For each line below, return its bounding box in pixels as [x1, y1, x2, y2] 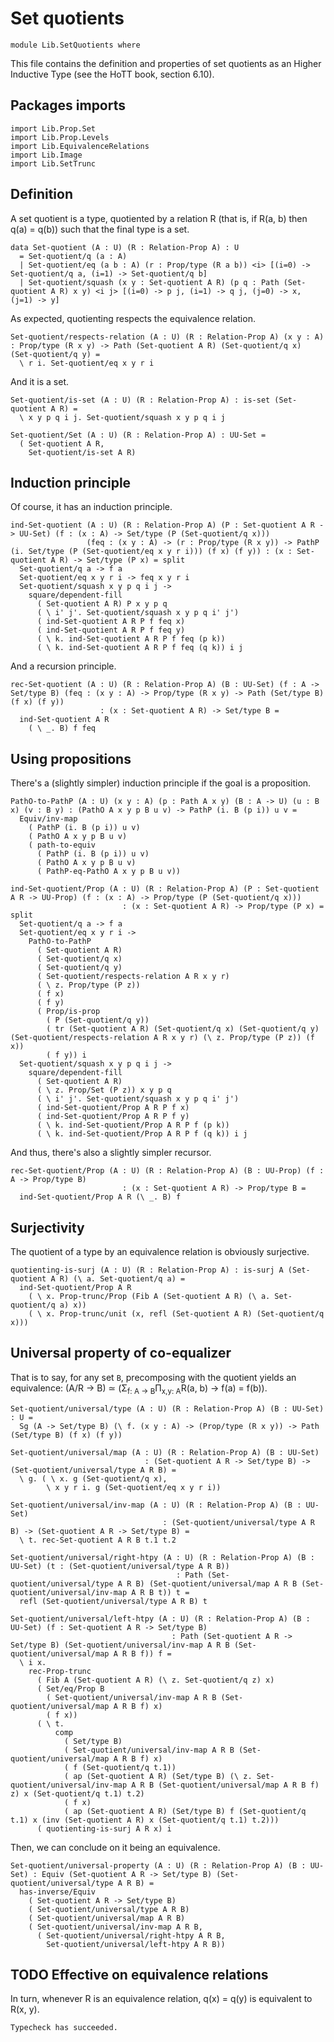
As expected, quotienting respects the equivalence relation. [10, 312, 256, 324]
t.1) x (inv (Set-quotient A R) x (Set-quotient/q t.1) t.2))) [10, 1815, 280, 1825]
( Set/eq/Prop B [36, 1683, 105, 1694]
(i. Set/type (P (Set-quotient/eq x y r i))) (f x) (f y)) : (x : [10, 547, 293, 557]
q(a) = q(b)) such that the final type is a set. [10, 223, 190, 235]
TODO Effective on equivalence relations [10, 1967, 269, 1983]
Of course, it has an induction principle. [10, 501, 173, 513]
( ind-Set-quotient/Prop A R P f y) [36, 1112, 190, 1122]
